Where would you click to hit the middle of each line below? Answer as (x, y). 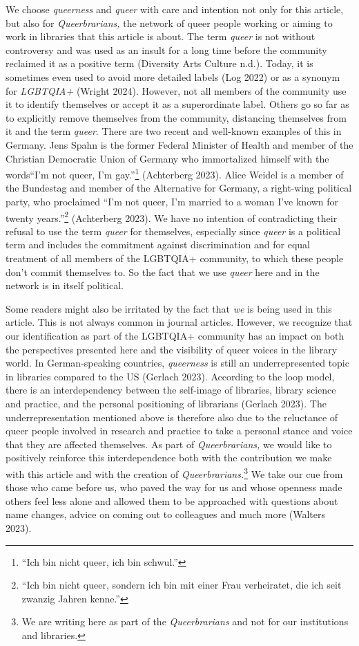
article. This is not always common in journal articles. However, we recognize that (179, 322)
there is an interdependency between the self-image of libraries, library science (171, 390)
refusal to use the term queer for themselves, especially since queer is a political (173, 231)
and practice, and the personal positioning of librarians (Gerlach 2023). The (166, 403)
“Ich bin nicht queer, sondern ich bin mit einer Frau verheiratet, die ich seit (182, 585)
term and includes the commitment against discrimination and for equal (158, 244)
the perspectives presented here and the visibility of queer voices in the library (172, 349)
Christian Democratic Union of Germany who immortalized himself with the (167, 158)
